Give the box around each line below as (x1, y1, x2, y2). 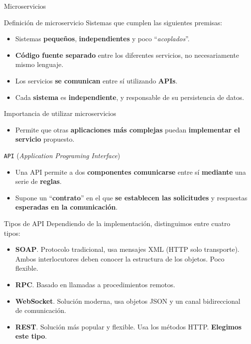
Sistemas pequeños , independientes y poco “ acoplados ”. (15, 33, 190, 44)
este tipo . (15, 331, 47, 341)
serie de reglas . (15, 176, 62, 186)
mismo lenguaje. (15, 59, 63, 69)
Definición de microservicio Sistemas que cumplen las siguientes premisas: (4, 17, 222, 27)
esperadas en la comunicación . (15, 202, 118, 212)
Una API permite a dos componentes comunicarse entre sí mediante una (15, 166, 246, 177)
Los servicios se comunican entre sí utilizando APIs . (15, 75, 178, 85)
